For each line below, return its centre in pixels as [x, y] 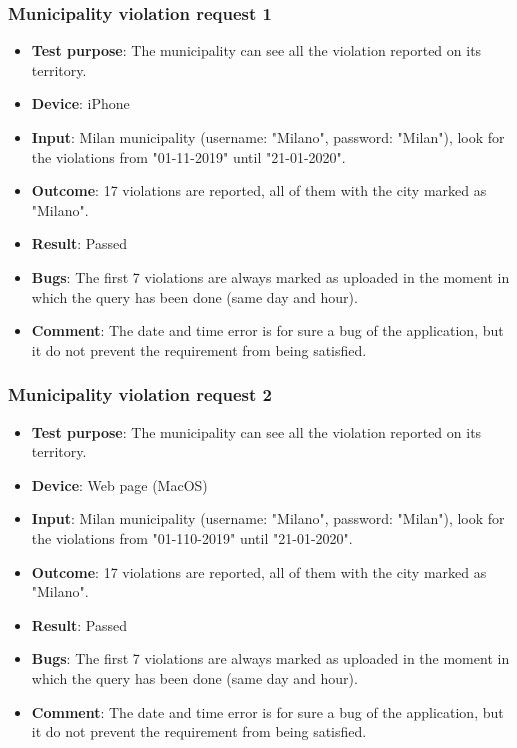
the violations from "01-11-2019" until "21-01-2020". [188, 156]
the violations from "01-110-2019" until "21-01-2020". [192, 537]
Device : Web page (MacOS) [119, 484]
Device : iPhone [80, 103]
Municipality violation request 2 [140, 394]
